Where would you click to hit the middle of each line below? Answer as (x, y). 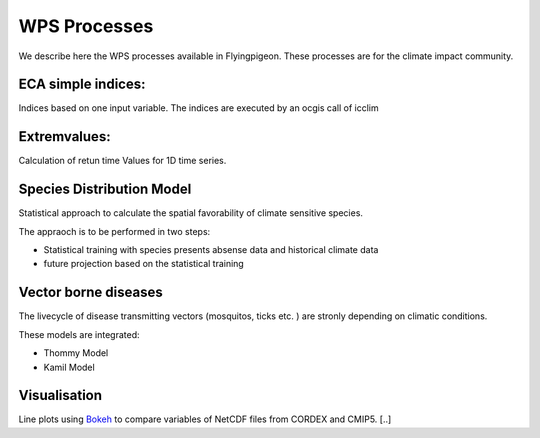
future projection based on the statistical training (143, 264)
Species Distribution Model (105, 189)
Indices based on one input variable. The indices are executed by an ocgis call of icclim (198, 108)
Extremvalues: (64, 136)
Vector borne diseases (91, 292)
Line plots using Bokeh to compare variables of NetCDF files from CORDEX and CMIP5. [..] (205, 419)
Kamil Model (69, 367)
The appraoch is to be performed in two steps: (114, 231)
